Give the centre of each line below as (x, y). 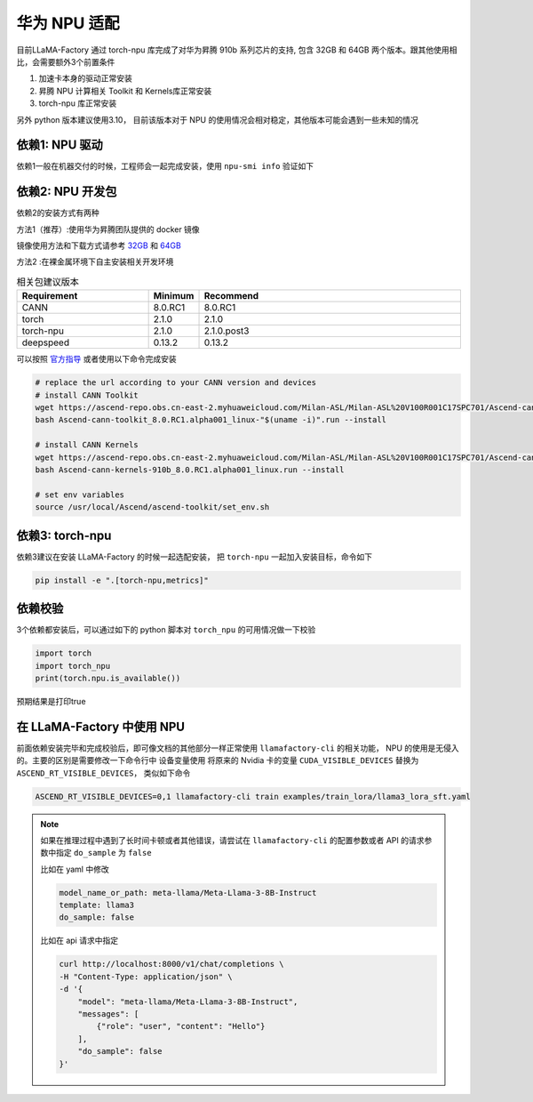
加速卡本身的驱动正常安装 (85, 78)
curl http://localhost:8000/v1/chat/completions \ (171, 964)
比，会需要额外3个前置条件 (66, 61)
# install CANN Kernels (87, 445)
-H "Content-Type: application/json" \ (146, 977)
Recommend (231, 296)
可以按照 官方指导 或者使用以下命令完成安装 (96, 359)
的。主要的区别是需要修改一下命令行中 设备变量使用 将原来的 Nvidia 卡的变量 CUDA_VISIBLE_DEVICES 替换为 (218, 760)
